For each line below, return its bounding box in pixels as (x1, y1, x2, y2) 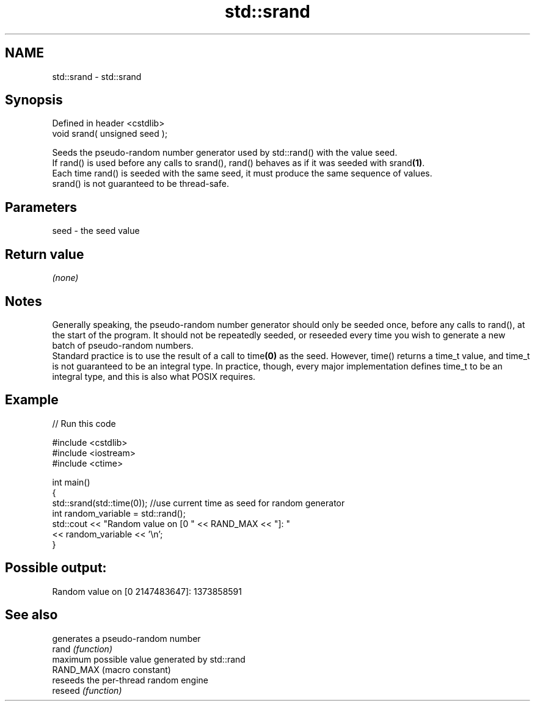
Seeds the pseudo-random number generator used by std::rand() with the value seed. (52, 147, 398, 158)
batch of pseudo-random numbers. (52, 340, 194, 351)
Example (5, 392, 59, 408)
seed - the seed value (52, 225, 140, 236)
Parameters (5, 199, 77, 215)
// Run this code (52, 418, 116, 429)
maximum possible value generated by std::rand (52, 653, 246, 664)
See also (5, 607, 58, 623)
